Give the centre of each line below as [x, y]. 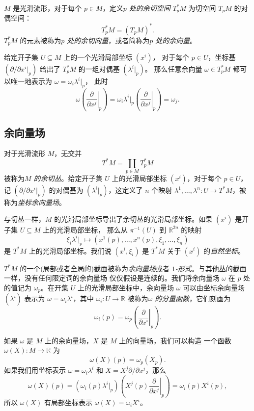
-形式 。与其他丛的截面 [211, 268]
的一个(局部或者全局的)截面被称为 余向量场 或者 [95, 268]
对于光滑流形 [25, 153]
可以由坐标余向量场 [214, 287]
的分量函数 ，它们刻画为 [193, 298]
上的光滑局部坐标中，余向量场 [126, 287]
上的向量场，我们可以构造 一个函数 [175, 340]
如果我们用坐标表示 [35, 370]
